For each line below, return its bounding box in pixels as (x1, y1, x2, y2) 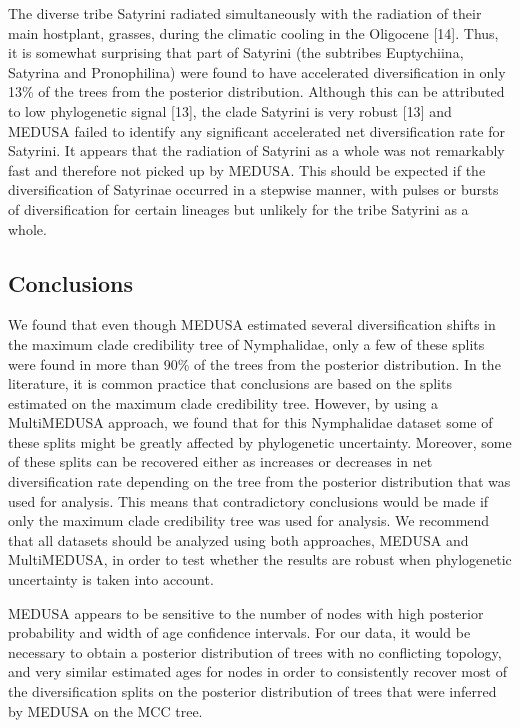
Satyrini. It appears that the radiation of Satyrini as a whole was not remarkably (8, 140, 505, 161)
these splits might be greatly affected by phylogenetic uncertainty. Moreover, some (8, 431, 512, 452)
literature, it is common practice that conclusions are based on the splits (8, 373, 452, 394)
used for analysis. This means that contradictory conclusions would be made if (8, 490, 489, 511)
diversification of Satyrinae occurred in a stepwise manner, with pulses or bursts (8, 179, 499, 200)
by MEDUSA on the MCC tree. (8, 700, 203, 721)
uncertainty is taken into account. (8, 569, 214, 590)
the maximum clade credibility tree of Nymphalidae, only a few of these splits (8, 333, 485, 354)
